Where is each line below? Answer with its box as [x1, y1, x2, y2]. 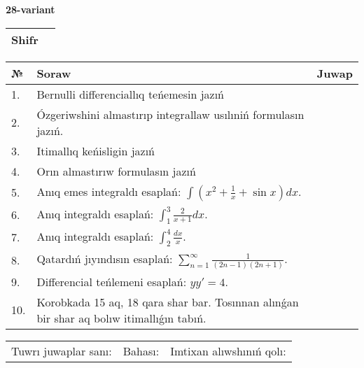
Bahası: [122, 342, 160, 359]
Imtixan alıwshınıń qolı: [170, 342, 286, 359]
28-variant [6, 2, 55, 16]
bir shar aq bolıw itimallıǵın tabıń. [36, 309, 206, 326]
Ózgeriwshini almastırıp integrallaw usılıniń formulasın [36, 106, 304, 122]
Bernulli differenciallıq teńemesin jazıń [36, 85, 224, 102]
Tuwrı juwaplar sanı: [11, 342, 112, 359]
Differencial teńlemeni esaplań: [36, 273, 187, 290]
